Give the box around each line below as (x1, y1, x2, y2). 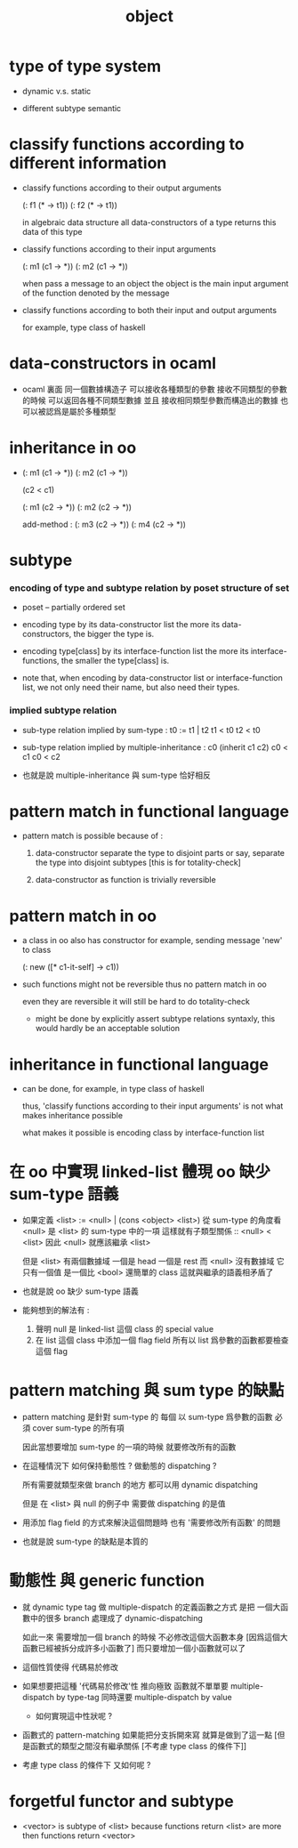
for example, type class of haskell (21, 322, 146, 333)
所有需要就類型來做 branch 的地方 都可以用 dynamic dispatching (21, 1480, 258, 1490)
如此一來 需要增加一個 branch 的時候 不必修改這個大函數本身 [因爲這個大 (21, 1632, 288, 1642)
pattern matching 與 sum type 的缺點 (9, 1381, 285, 1400)
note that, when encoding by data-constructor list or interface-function (21, 673, 283, 683)
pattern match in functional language (9, 801, 289, 821)
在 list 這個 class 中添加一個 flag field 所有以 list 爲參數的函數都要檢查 (35, 1335, 289, 1345)
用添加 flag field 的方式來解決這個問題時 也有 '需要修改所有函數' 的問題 (21, 1517, 281, 1528)
